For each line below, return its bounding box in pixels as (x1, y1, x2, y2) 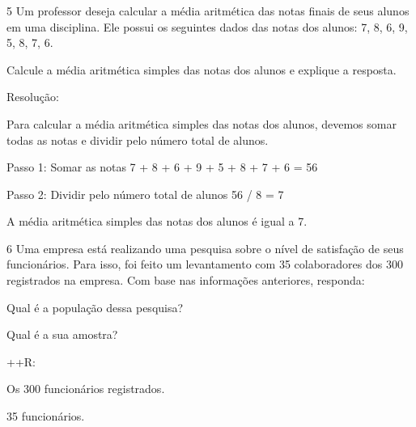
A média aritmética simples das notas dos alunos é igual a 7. (6, 213, 308, 230)
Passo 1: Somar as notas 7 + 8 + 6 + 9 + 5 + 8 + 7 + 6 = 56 (6, 159, 318, 175)
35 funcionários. (6, 408, 85, 425)
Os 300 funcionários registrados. (6, 380, 165, 397)
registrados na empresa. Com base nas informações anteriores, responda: (6, 272, 365, 289)
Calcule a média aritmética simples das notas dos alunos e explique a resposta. (6, 61, 397, 78)
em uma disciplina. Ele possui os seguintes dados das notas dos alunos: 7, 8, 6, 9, (6, 18, 408, 35)
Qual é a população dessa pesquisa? (6, 298, 184, 315)
